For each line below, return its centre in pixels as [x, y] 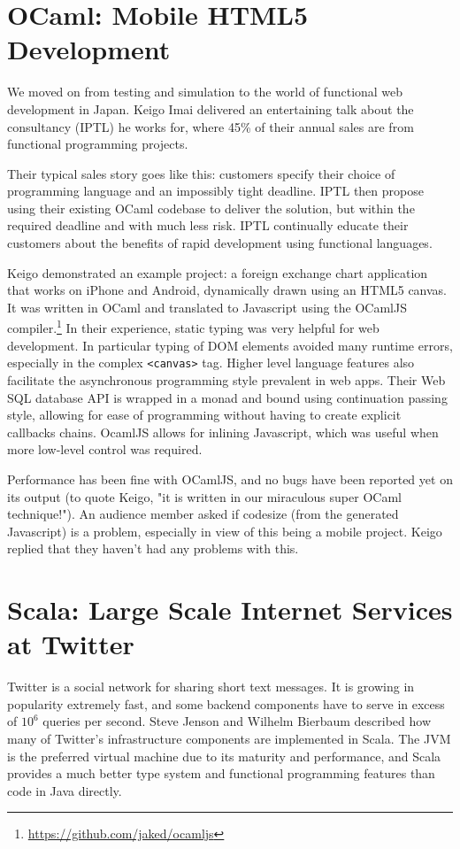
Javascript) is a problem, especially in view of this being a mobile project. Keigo [225, 531]
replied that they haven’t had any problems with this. [153, 548]
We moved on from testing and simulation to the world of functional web [205, 92]
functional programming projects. [98, 144]
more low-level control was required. [105, 449]
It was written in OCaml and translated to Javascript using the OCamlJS [207, 307]
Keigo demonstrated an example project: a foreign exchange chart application [218, 272]
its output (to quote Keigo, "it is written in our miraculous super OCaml [204, 496]
